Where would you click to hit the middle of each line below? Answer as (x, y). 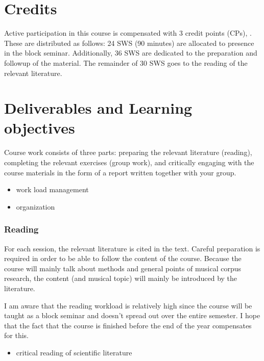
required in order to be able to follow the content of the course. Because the (123, 258)
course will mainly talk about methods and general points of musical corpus (123, 268)
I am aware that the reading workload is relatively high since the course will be (128, 305)
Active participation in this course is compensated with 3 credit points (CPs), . (128, 33)
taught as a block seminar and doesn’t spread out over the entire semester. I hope (132, 315)
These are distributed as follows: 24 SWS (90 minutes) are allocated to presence (129, 43)
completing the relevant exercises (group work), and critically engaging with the (129, 162)
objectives (40, 128)
